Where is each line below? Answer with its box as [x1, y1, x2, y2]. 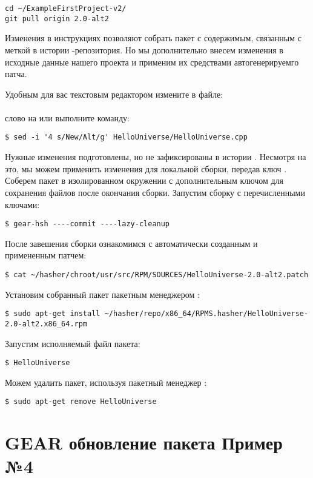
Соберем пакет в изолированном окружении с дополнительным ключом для [5, 174, 283, 187]
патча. [5, 67, 27, 80]
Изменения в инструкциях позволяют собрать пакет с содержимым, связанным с [5, 32, 301, 44]
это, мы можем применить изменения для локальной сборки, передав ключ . [5, 162, 287, 175]
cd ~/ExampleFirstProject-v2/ [5, 4, 127, 13]
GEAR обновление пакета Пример [5, 430, 283, 455]
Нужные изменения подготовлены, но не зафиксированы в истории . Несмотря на [5, 150, 306, 163]
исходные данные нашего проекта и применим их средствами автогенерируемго [5, 55, 299, 68]
